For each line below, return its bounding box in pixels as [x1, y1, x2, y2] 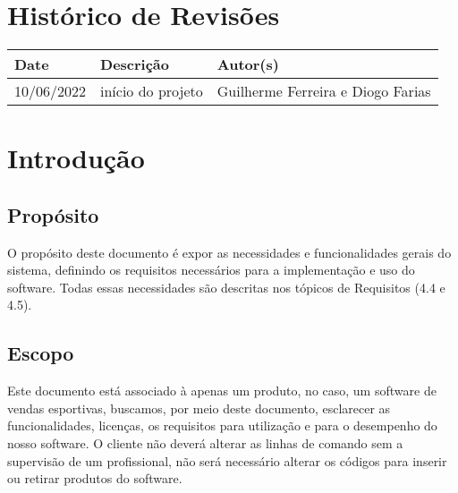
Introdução [7, 140, 145, 176]
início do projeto [100, 81, 203, 102]
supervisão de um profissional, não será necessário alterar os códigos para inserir [7, 451, 447, 470]
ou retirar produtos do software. [7, 469, 182, 488]
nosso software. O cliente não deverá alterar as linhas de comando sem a [7, 434, 403, 453]
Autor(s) [216, 54, 279, 75]
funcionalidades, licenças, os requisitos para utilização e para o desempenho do [7, 416, 437, 435]
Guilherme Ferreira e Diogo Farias [216, 81, 431, 102]
